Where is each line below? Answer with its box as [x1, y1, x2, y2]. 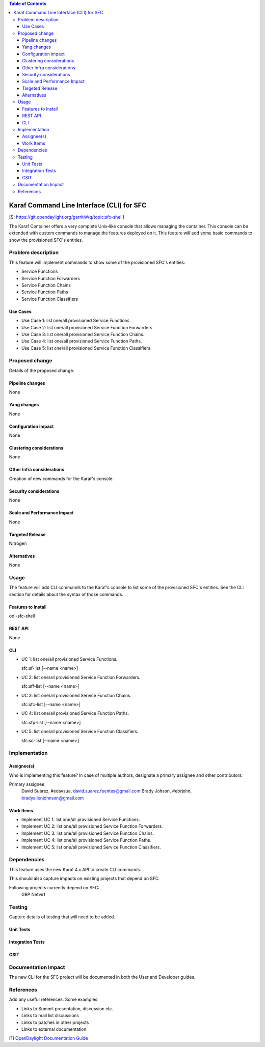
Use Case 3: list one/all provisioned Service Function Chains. [21, 331, 145, 337]
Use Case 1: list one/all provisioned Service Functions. [21, 317, 131, 324]
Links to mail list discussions [21, 1013, 79, 1019]
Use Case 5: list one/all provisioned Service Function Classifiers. [21, 345, 152, 351]
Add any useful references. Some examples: [9, 996, 99, 1002]
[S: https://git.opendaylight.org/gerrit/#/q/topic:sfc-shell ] [9, 214, 125, 220]
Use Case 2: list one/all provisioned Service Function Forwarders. [21, 324, 154, 330]
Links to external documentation [21, 1026, 87, 1032]
